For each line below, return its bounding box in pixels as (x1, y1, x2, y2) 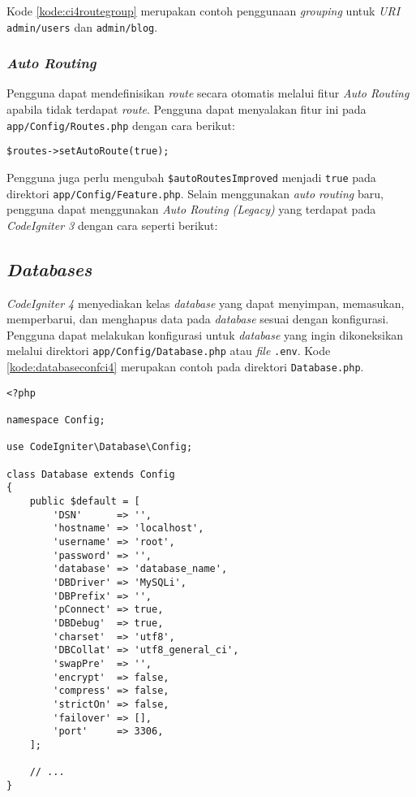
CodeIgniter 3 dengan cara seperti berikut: (6, 216, 218, 233)
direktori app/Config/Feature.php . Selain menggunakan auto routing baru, (6, 184, 384, 201)
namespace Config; (6, 414, 105, 427)
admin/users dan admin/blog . (6, 18, 158, 35)
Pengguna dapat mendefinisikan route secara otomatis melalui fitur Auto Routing (6, 84, 410, 102)
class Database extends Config (6, 468, 175, 480)
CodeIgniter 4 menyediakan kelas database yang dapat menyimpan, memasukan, (6, 294, 405, 311)
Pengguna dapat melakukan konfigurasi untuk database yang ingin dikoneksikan (6, 326, 404, 343)
